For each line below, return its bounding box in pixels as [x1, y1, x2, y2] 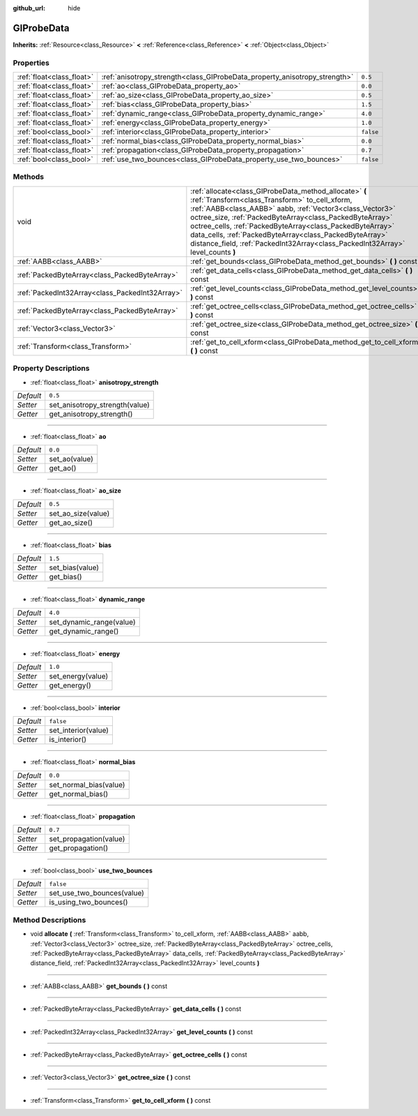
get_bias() [49, 572, 83, 582]
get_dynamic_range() [49, 626, 119, 636]
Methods [13, 172, 45, 181]
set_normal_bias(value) [49, 780, 125, 789]
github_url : [13, 4, 45, 12]
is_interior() [49, 735, 87, 745]
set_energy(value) [49, 671, 109, 680]
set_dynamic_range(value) [49, 617, 136, 627]
